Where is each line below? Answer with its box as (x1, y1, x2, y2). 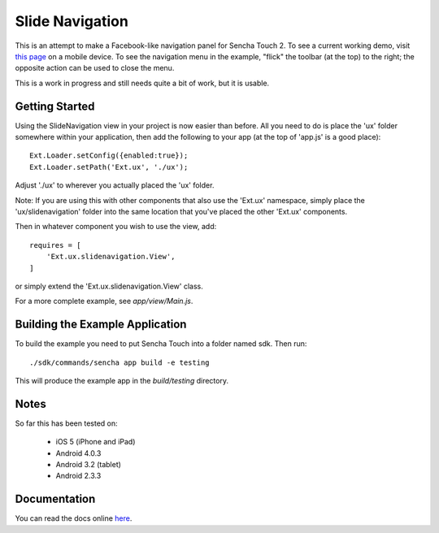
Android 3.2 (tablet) (55, 460, 122, 470)
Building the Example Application (15, 318, 187, 331)
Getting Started (15, 99, 95, 113)
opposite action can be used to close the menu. (15, 63, 175, 73)
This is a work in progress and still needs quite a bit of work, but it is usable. (15, 78, 270, 88)
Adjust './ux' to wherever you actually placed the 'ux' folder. (15, 180, 215, 190)
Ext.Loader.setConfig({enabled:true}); (29, 151, 189, 160)
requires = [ (29, 240, 81, 249)
